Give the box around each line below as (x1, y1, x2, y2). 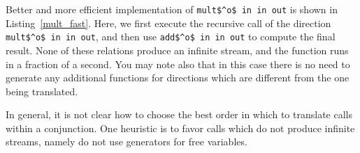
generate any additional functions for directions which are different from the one (6, 70, 350, 85)
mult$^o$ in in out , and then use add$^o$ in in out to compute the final (6, 29, 336, 44)
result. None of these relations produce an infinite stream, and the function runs (6, 42, 349, 57)
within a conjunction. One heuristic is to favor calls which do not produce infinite (6, 120, 355, 135)
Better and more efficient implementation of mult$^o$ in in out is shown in (6, 2, 338, 16)
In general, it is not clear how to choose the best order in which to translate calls (6, 107, 352, 122)
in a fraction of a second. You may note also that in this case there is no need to (6, 56, 350, 71)
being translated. (6, 83, 78, 98)
